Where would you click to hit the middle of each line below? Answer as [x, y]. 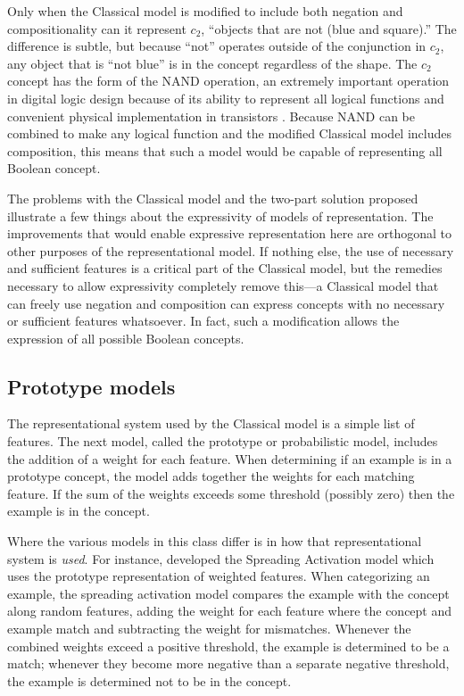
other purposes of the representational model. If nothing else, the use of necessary [231, 250]
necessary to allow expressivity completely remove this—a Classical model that [223, 285]
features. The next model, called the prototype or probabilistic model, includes [223, 441]
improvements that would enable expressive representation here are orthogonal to [229, 233]
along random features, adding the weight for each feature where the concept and [230, 611]
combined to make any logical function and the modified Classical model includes [230, 133]
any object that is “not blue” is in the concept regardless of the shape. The [212, 63]
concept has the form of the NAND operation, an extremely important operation [228, 81]
